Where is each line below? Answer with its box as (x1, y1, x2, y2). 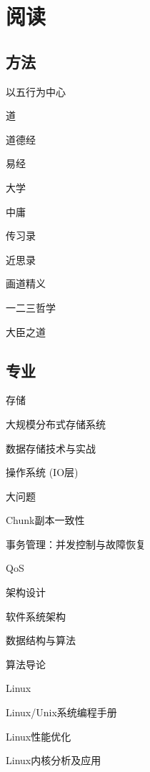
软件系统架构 (6, 608, 66, 623)
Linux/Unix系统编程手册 (6, 705, 117, 720)
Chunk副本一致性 (6, 513, 85, 528)
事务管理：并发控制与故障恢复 (6, 536, 146, 551)
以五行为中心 (6, 84, 66, 99)
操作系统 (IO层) (6, 465, 79, 480)
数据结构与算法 (6, 633, 76, 648)
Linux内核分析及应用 (6, 753, 101, 768)
